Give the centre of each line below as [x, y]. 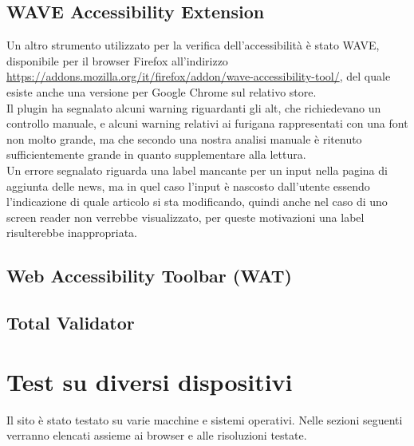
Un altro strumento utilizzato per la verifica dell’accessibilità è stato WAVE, [193, 45]
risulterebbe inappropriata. [72, 233]
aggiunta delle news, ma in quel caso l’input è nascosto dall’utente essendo [188, 186]
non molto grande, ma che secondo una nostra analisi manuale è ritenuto [184, 138]
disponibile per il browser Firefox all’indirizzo [117, 60]
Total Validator [71, 323]
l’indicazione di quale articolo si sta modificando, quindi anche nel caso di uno [197, 201]
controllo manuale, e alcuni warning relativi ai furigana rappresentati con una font [207, 123]
